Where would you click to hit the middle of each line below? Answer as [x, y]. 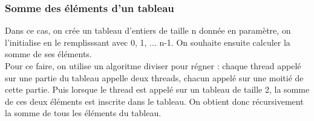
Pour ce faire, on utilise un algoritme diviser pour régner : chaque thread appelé [153, 66]
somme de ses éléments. [48, 54]
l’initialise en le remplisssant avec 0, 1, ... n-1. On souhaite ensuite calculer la [148, 42]
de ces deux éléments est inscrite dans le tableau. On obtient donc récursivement [154, 101]
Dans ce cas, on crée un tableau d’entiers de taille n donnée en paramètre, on [148, 30]
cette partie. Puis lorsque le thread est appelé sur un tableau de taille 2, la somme [157, 89]
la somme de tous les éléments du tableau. [83, 113]
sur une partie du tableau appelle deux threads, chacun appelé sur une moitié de [154, 77]
